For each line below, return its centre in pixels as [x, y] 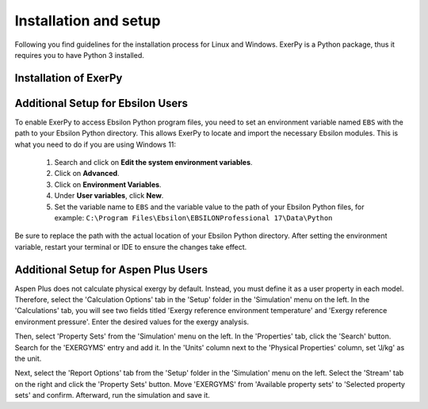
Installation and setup [88, 21]
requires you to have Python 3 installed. [79, 55]
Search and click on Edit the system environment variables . [153, 162]
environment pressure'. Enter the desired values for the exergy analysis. [132, 322]
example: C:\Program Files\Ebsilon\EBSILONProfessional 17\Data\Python [193, 217]
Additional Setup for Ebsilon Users [101, 103]
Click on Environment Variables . [108, 184]
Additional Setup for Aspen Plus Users [111, 269]
